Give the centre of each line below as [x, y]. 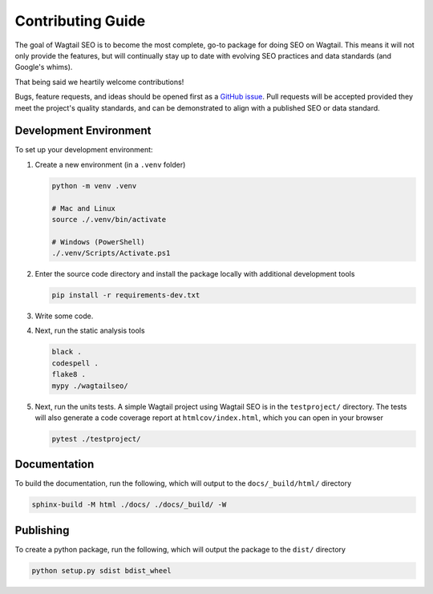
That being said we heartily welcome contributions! [99, 82]
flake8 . [69, 374]
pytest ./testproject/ [96, 438]
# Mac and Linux [84, 208]
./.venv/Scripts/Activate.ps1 [111, 253]
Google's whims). [44, 67]
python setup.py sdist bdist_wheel [101, 570]
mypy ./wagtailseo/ [90, 386]
